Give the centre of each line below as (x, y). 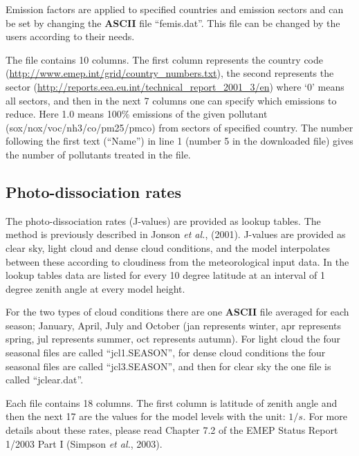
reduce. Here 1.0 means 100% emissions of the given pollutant (137, 114)
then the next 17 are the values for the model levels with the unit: (146, 416)
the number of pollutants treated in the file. (98, 154)
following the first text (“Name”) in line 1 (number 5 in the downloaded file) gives (179, 141)
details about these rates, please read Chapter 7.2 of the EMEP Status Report (172, 430)
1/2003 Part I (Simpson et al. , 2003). (84, 443)
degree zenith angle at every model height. (95, 288)
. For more (325, 416)
